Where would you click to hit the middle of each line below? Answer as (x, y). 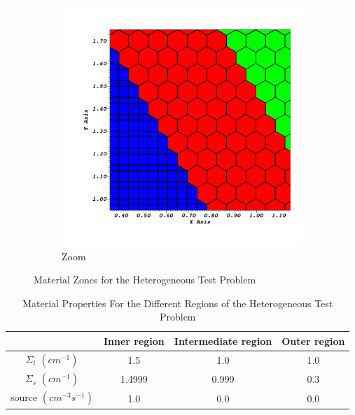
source (24, 397)
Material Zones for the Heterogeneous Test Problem (145, 280)
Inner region (134, 340)
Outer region (313, 340)
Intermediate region (223, 340)
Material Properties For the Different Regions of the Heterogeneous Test (178, 303)
